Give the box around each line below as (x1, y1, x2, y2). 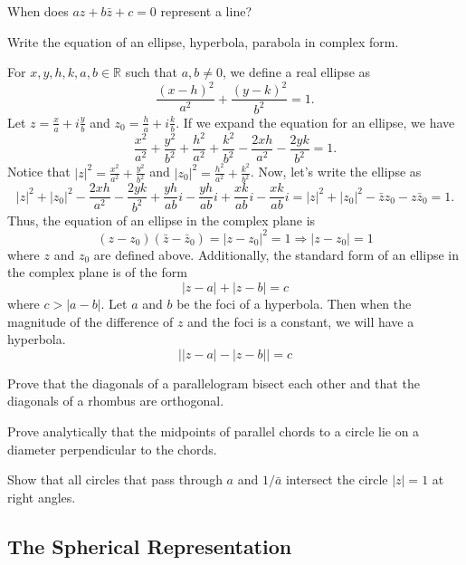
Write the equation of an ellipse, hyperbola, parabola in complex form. (7, 32, 399, 51)
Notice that (7, 162, 71, 181)
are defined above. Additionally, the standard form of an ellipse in (93, 244, 459, 263)
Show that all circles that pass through (7, 470, 223, 489)
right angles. (7, 487, 76, 506)
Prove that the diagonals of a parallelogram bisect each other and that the (7, 373, 420, 392)
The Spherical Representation (7, 531, 292, 560)
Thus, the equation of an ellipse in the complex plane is (7, 210, 316, 229)
